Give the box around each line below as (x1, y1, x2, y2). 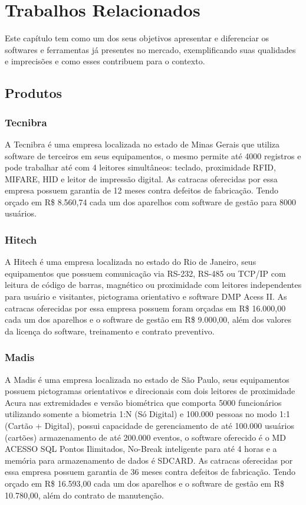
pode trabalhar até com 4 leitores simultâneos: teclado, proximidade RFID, (5, 161, 276, 173)
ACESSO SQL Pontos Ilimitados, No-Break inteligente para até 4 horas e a (5, 442, 277, 455)
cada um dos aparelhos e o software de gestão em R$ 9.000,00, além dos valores (5, 313, 292, 326)
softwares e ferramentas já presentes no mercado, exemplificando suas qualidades (5, 43, 296, 55)
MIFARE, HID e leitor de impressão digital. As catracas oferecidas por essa (5, 172, 278, 185)
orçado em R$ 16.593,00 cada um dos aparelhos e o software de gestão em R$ (5, 477, 284, 489)
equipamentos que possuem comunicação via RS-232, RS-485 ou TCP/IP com (5, 267, 286, 279)
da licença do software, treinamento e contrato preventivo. (5, 324, 215, 337)
